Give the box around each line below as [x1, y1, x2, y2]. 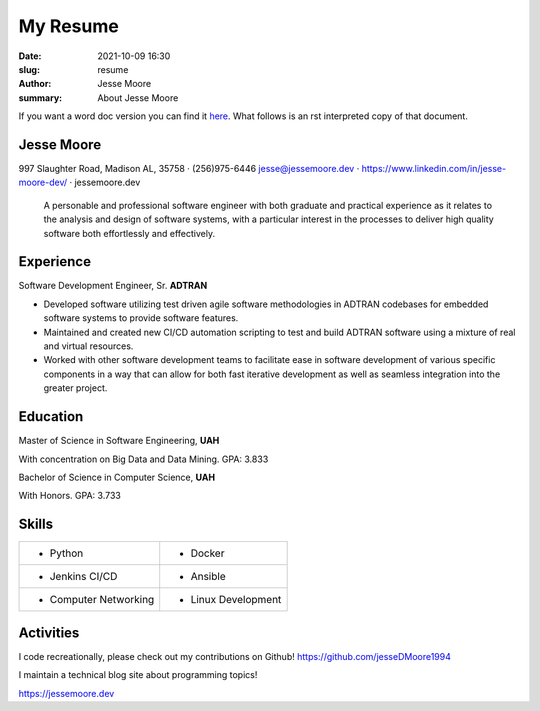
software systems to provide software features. [43, 312, 239, 324]
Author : [18, 78, 52, 90]
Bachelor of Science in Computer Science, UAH [18, 471, 215, 483]
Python [49, 546, 84, 560]
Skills [18, 516, 54, 533]
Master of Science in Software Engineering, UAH [18, 435, 220, 447]
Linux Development [190, 593, 282, 607]
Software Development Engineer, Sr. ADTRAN [18, 280, 208, 292]
